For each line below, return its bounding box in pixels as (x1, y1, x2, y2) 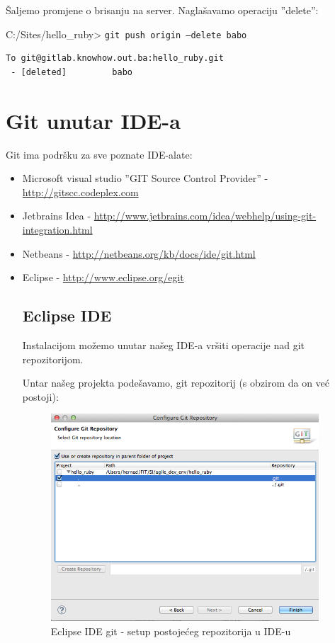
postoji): (22, 389, 59, 404)
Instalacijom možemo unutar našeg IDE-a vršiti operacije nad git (22, 337, 305, 352)
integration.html (22, 222, 93, 237)
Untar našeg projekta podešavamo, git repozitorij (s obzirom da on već (22, 375, 330, 390)
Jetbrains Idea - (22, 208, 91, 223)
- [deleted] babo (11, 67, 132, 77)
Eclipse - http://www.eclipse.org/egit (22, 270, 184, 285)
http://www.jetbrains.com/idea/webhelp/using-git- (93, 208, 317, 223)
